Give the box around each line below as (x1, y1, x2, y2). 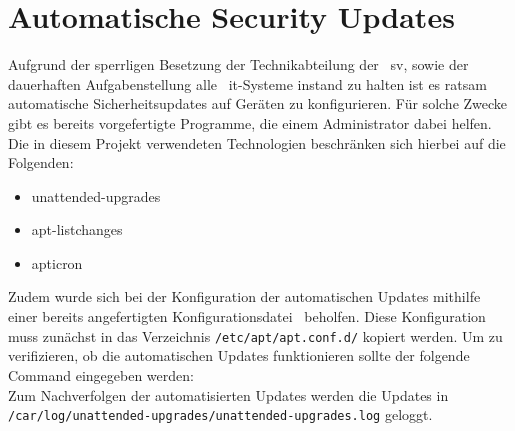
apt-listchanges (31, 219, 123, 240)
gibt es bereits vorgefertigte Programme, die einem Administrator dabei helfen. (8, 112, 492, 133)
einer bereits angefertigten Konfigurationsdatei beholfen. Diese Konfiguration (8, 306, 486, 327)
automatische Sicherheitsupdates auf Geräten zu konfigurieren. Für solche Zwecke (8, 93, 508, 114)
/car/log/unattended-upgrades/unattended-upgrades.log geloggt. (8, 404, 433, 425)
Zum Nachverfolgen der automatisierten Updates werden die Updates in (8, 384, 449, 405)
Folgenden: (8, 152, 74, 173)
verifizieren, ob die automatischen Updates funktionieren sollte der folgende (8, 345, 470, 366)
